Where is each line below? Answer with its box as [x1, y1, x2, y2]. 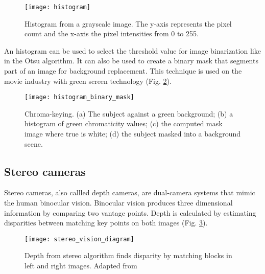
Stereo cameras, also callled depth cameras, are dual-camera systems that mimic [4, 187, 255, 198]
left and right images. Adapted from [25, 260, 137, 271]
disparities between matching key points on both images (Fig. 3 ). [4, 217, 208, 228]
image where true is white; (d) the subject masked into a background [25, 128, 241, 139]
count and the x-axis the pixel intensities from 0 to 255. [25, 28, 199, 39]
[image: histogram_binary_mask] [25, 94, 134, 101]
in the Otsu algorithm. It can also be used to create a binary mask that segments [4, 55, 258, 66]
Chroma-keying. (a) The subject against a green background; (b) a [25, 108, 233, 119]
